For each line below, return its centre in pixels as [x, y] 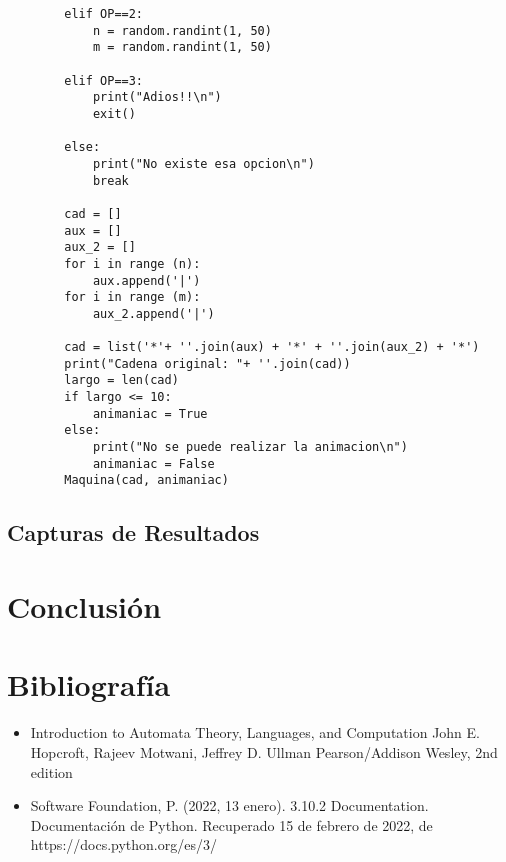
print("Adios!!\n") [157, 97]
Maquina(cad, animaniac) [146, 480]
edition [51, 771]
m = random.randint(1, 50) [182, 47]
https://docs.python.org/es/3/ [123, 844]
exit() [114, 113]
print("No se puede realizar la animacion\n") [250, 447]
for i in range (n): [132, 263]
